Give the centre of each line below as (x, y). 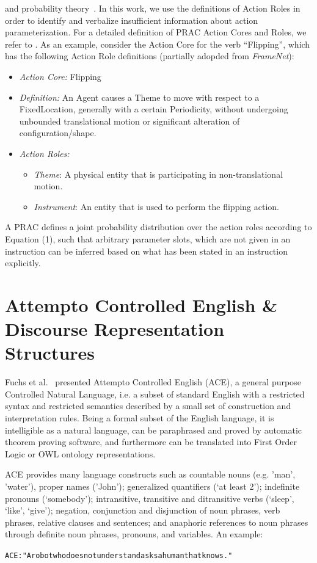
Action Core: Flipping (60, 76)
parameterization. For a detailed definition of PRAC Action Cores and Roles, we (156, 32)
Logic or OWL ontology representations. (80, 453)
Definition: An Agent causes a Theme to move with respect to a (139, 97)
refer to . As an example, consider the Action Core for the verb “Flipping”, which (158, 44)
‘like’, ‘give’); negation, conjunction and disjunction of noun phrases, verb (143, 510)
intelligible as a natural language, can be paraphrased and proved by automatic (154, 430)
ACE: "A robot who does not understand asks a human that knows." (119, 555)
